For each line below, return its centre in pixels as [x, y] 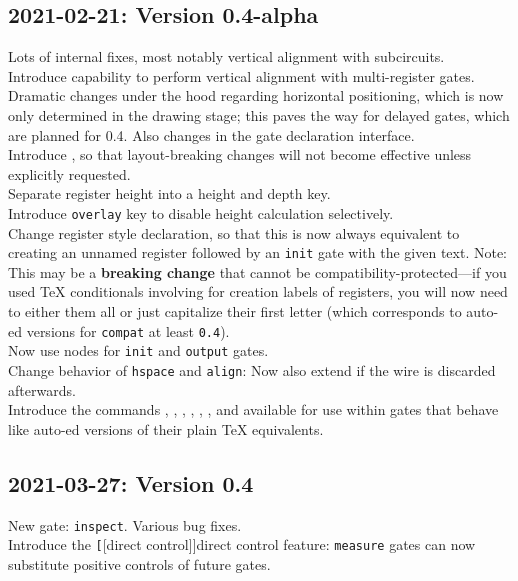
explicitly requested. [69, 173]
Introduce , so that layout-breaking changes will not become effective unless [240, 154]
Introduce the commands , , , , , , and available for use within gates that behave [253, 409]
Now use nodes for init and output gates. [138, 350]
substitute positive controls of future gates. [139, 563]
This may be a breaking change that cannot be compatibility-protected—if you [257, 271]
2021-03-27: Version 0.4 [131, 482]
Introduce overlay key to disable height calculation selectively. [201, 212]
